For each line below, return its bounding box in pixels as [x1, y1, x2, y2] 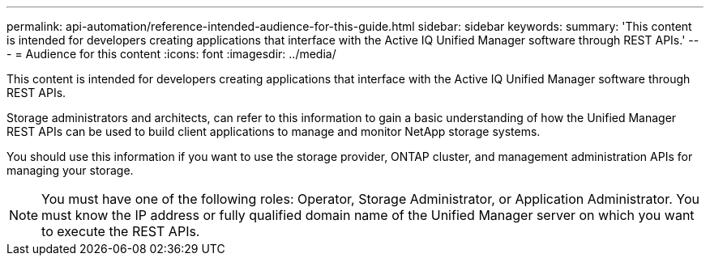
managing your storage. [6, 163, 134, 177]
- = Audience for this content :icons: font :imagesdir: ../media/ [6, 47, 336, 61]
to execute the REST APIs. [41, 223, 200, 239]
